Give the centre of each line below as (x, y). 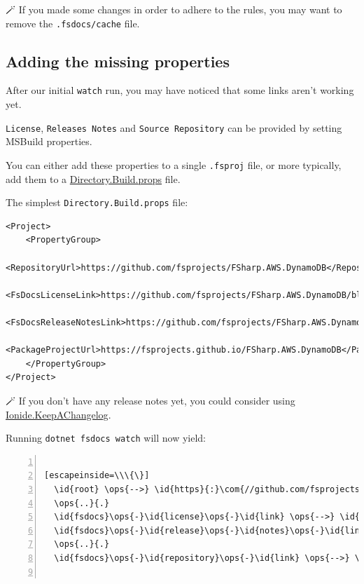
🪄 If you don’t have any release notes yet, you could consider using (150, 400)
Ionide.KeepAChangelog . (58, 414)
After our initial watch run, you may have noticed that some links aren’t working (180, 90)
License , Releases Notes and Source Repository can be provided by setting (174, 127)
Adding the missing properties (118, 61)
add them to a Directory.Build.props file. (93, 178)
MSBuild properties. (49, 141)
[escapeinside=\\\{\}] (97, 476)
